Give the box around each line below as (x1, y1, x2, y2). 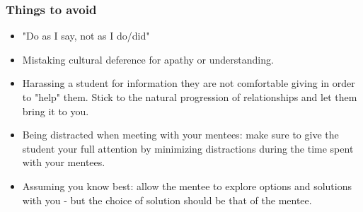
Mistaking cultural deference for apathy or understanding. (22, 52, 274, 66)
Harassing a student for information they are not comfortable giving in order (22, 76, 355, 90)
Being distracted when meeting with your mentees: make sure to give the (22, 127, 339, 142)
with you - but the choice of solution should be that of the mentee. (22, 192, 312, 207)
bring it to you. (22, 103, 89, 118)
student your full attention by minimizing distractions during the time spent (22, 141, 354, 155)
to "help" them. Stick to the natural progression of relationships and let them (22, 90, 357, 104)
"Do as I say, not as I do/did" (22, 28, 150, 43)
